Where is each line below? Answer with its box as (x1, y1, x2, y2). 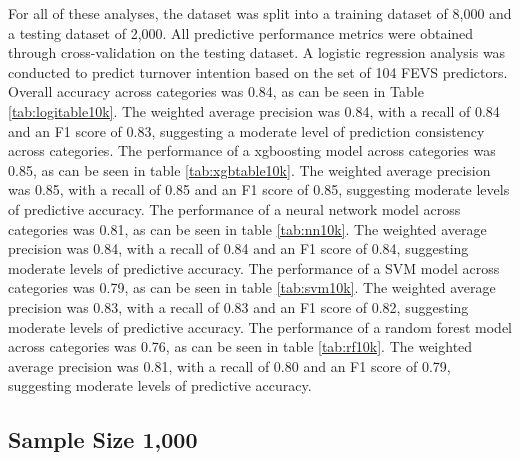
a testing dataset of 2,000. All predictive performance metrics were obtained (8, 22, 474, 43)
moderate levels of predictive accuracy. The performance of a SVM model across (8, 257, 500, 278)
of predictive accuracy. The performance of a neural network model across (8, 198, 461, 219)
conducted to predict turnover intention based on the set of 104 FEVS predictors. (8, 61, 508, 82)
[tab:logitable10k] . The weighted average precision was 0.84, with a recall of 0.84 (8, 100, 500, 121)
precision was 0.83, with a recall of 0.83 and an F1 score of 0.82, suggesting (8, 296, 469, 317)
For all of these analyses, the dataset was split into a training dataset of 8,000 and (8, 3, 512, 23)
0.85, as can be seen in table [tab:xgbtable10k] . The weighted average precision (8, 159, 491, 180)
